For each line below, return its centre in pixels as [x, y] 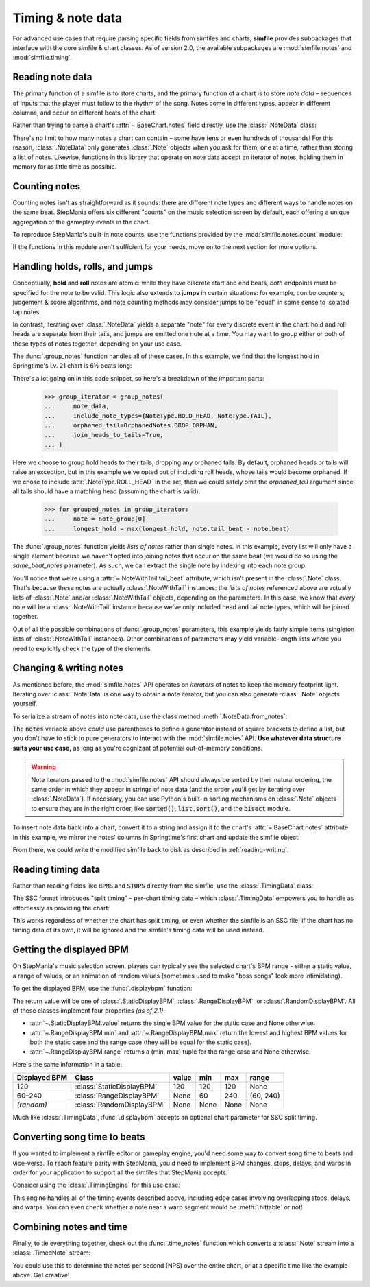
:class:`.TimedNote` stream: [52, 1253]
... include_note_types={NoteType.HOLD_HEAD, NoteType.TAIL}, [158, 416]
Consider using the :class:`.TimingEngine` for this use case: [97, 1185]
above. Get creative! [41, 1275]
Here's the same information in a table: [67, 1064]
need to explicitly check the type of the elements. [83, 648]
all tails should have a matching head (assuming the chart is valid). [107, 491]
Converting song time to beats [79, 1137]
